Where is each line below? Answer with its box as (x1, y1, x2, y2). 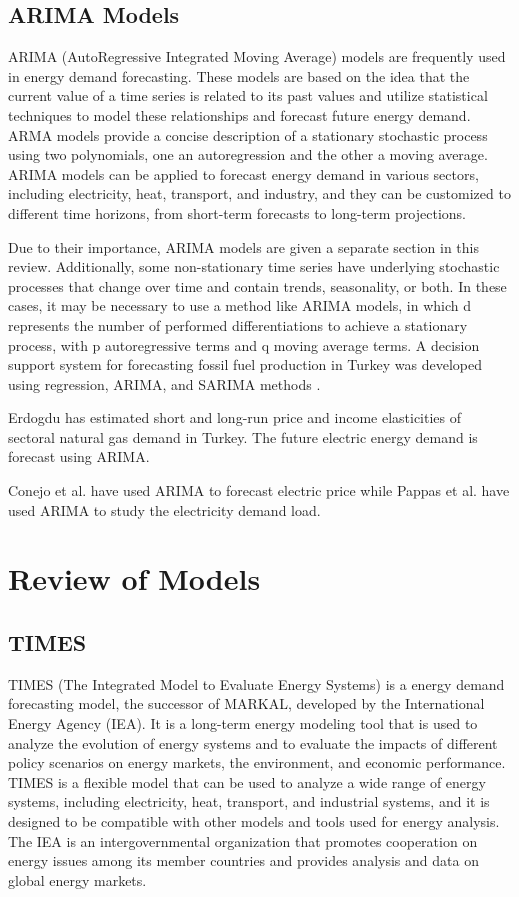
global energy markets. (8, 869, 147, 890)
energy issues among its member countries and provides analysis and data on (8, 850, 479, 871)
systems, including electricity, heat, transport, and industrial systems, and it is (8, 791, 490, 812)
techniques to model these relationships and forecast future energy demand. (8, 104, 471, 125)
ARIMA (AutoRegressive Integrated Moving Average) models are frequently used (8, 46, 506, 67)
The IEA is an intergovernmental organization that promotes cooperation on (8, 830, 478, 851)
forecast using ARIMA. (8, 446, 150, 467)
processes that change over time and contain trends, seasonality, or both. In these (8, 275, 507, 296)
